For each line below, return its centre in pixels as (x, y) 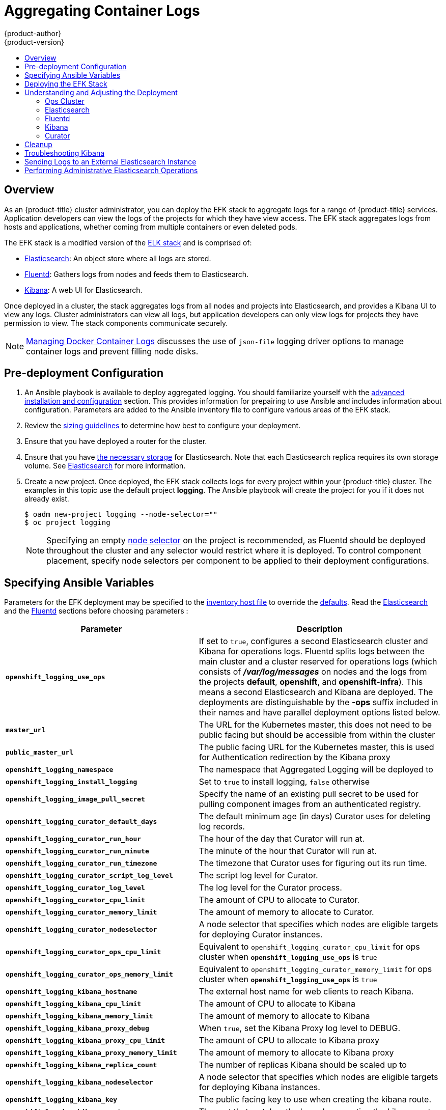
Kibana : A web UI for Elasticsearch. (83, 290)
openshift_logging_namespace (60, 769)
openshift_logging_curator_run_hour (74, 839)
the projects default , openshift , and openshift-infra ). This (311, 682)
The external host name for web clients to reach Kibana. (306, 992)
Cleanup (38, 144)
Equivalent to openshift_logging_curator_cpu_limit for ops (309, 947)
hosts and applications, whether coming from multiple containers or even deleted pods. (151, 227)
